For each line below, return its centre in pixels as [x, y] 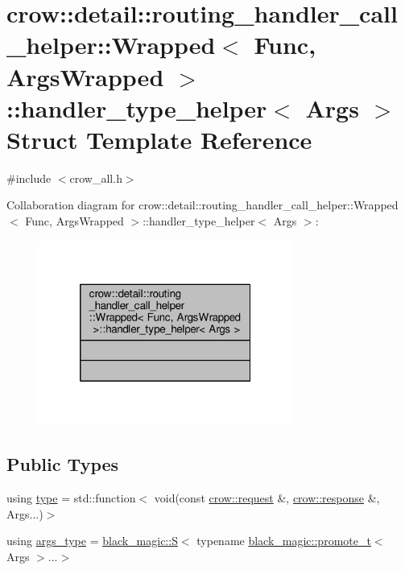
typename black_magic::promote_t [284, 541]
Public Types [63, 464]
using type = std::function [71, 498]
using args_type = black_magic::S [92, 541]
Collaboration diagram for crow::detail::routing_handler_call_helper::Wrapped [202, 205]
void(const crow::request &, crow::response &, [267, 498]
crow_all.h [96, 178]
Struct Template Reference [159, 139]
